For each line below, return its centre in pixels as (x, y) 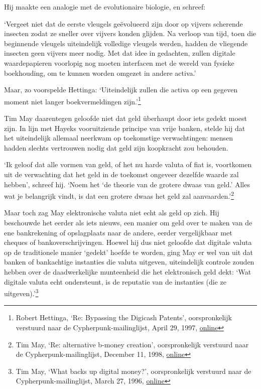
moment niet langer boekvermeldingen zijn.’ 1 (73, 100)
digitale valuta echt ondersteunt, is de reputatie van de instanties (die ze (115, 281)
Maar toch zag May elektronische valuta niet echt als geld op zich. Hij (112, 213)
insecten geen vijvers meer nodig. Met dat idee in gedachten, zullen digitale (120, 53)
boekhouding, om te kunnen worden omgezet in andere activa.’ (100, 73)
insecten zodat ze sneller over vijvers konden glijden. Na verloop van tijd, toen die (130, 33)
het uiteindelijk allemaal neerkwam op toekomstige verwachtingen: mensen (118, 138)
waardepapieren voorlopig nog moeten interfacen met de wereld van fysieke (119, 62)
